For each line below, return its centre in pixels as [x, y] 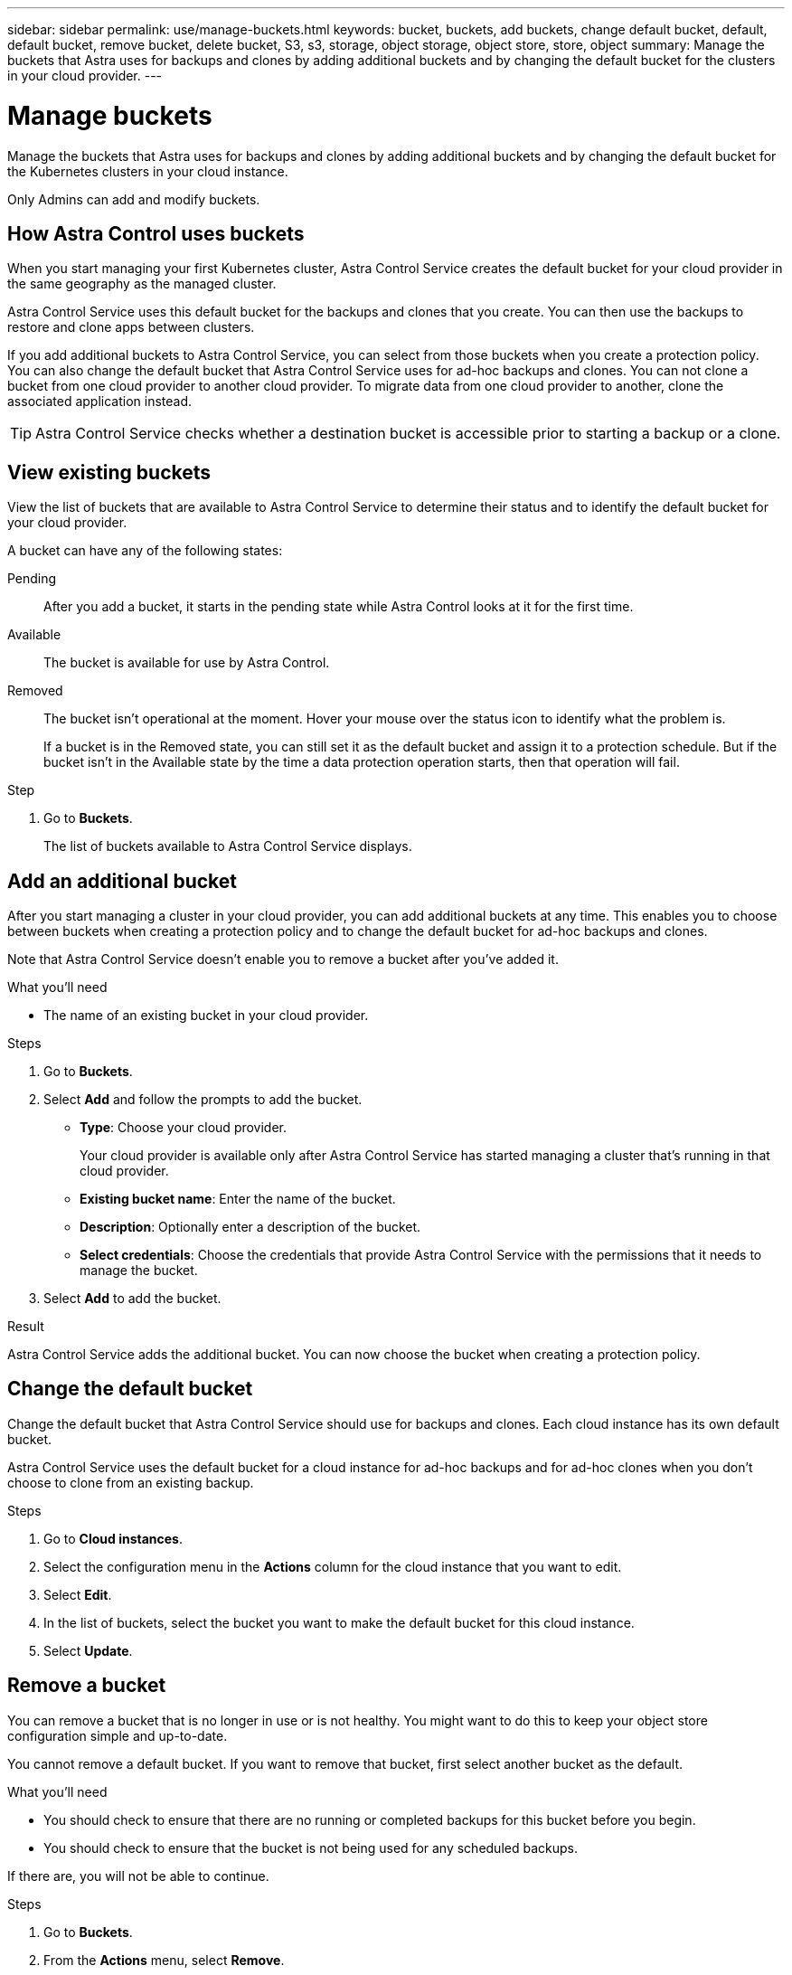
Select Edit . [78, 1594]
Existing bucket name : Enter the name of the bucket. [238, 1199]
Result [26, 1327]
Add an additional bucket [123, 881]
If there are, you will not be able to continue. [138, 1876]
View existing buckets [109, 472]
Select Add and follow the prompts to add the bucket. [203, 1100]
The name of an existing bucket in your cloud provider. [206, 1016]
